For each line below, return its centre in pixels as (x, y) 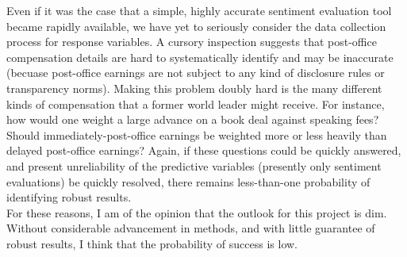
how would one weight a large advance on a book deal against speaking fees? (193, 119)
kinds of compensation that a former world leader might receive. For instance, (196, 104)
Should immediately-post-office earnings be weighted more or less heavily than (197, 134)
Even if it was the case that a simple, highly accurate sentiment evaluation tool (199, 10)
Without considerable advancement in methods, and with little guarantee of (191, 228)
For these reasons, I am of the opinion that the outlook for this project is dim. (197, 212)
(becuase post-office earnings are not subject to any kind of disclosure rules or (196, 73)
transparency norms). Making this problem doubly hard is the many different (194, 88)
